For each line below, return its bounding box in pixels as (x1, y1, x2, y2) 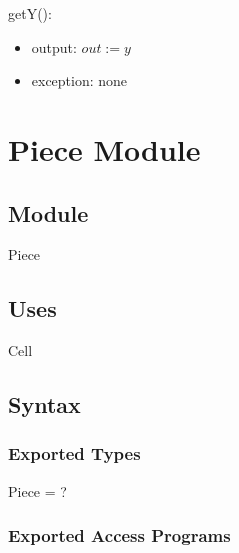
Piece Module (8, 128, 201, 169)
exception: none (31, 70, 128, 91)
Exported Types (8, 441, 141, 466)
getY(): (8, 3, 52, 23)
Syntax (8, 389, 81, 420)
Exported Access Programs (8, 523, 231, 548)
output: (31, 36, 77, 57)
